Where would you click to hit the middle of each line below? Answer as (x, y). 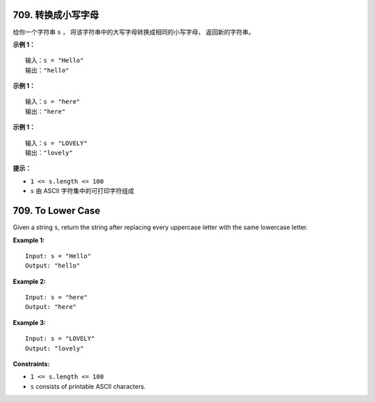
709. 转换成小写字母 (56, 15)
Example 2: (30, 281)
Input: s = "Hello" (58, 256)
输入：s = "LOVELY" (57, 143)
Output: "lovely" (55, 348)
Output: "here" (51, 307)
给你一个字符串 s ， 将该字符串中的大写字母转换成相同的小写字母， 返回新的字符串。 (134, 32)
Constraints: (31, 364)
